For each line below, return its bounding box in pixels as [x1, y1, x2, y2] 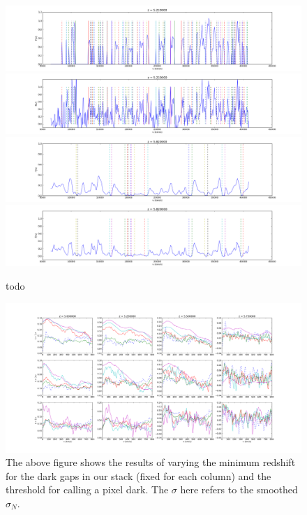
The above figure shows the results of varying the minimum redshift [6, 455, 296, 470]
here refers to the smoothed [180, 482, 298, 497]
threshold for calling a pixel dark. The [6, 482, 169, 497]
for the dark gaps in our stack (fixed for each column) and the [6, 468, 271, 483]
